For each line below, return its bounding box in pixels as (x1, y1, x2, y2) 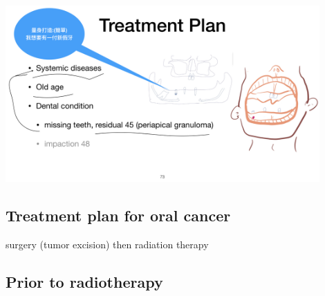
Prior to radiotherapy (6, 270, 163, 292)
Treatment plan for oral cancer (6, 205, 231, 226)
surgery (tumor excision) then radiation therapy (6, 237, 209, 251)
